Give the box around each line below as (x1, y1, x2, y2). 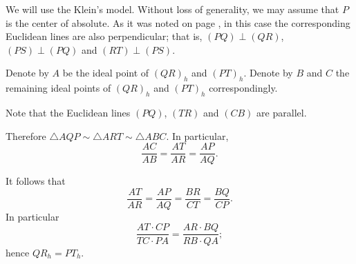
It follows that (6, 174, 66, 188)
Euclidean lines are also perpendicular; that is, (6, 29, 203, 43)
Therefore (6, 128, 46, 143)
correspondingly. (209, 81, 278, 95)
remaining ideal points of (6, 81, 111, 95)
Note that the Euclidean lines (6, 105, 131, 119)
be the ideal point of (62, 65, 149, 80)
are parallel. (256, 105, 307, 119)
